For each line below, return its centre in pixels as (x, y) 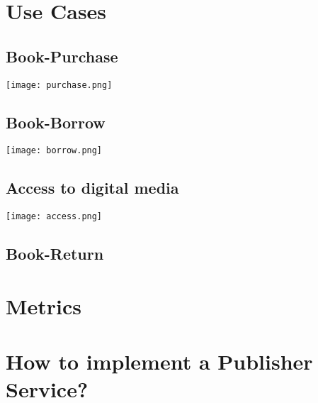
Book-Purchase (62, 56)
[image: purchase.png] (59, 85)
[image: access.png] (54, 217)
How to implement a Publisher (159, 361)
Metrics (44, 305)
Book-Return (55, 254)
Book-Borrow (56, 122)
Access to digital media (92, 188)
